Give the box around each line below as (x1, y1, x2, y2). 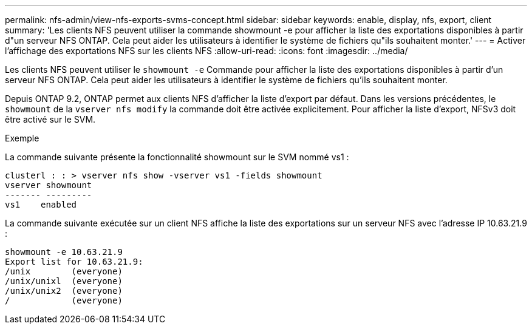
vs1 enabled (5, 200, 77, 209)
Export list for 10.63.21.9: (5, 257, 143, 266)
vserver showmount (5, 180, 92, 190)
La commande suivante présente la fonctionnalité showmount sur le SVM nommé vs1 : (5, 152, 349, 162)
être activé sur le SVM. (5, 114, 96, 124)
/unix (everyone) (5, 266, 123, 276)
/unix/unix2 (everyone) (5, 286, 123, 296)
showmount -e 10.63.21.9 (5, 247, 123, 257)
